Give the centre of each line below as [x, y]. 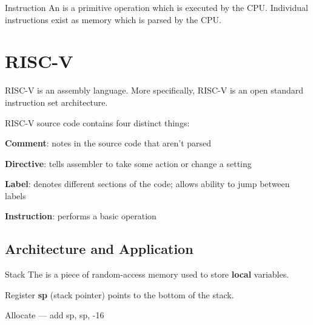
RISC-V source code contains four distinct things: [97, 122]
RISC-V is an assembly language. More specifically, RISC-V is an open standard [154, 90]
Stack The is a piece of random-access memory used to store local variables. [147, 274]
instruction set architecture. [56, 102]
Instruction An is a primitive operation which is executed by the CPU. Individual [156, 7]
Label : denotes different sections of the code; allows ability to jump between [147, 184]
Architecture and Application [99, 249]
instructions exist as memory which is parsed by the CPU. [113, 19]
